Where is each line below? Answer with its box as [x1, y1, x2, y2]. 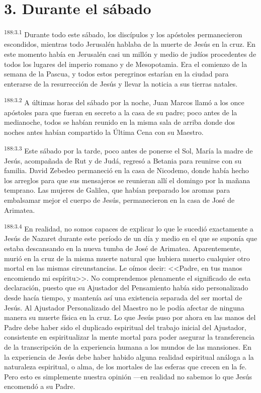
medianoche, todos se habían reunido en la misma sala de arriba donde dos [4, 117, 235, 127]
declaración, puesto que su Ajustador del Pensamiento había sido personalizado [4, 282, 248, 293]
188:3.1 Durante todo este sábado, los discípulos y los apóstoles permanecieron [4, 28, 242, 39]
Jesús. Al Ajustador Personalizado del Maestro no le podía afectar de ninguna [4, 302, 244, 312]
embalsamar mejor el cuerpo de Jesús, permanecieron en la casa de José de [4, 195, 235, 205]
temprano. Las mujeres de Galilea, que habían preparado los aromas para [4, 185, 230, 195]
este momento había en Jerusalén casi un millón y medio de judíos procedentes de [4, 48, 256, 59]
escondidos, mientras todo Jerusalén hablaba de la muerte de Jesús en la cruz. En [4, 39, 256, 49]
